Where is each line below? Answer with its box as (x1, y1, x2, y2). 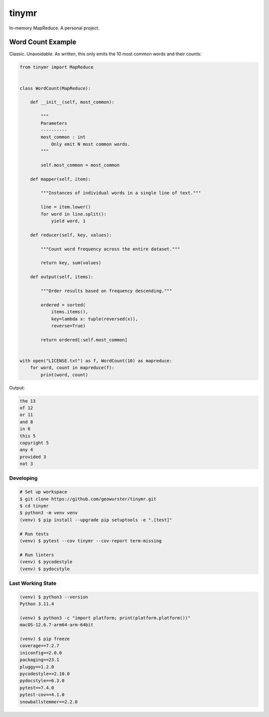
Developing (9, 475, 38, 482)
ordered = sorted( (40, 302, 86, 308)
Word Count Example (9, 38, 77, 46)
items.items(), (51, 309, 88, 315)
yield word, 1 (51, 218, 86, 224)
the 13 (19, 398, 36, 404)
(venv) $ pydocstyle (19, 566, 70, 572)
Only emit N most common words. (51, 141, 131, 147)
